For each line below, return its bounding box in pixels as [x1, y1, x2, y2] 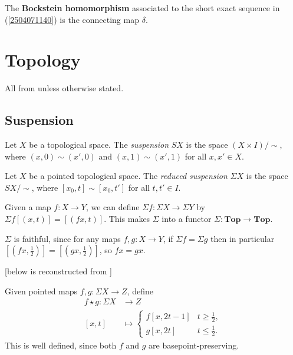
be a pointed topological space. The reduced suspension [29, 170, 228, 182]
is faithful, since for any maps [14, 232, 121, 244]
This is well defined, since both [5, 339, 117, 351]
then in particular [210, 232, 275, 244]
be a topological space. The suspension [29, 138, 169, 151]
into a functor [162, 213, 212, 225]
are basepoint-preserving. [149, 339, 239, 351]
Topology [5, 48, 81, 72]
